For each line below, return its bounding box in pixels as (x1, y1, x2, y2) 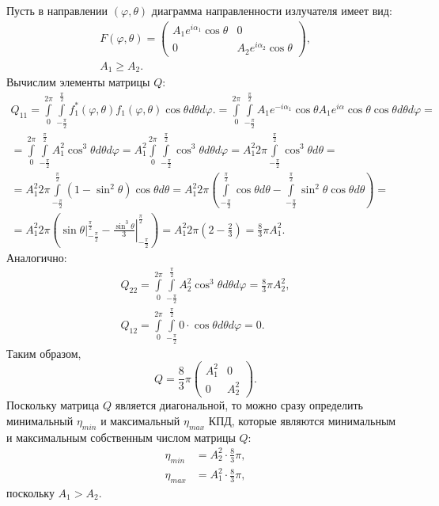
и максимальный (100, 412, 180, 428)
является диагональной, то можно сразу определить (115, 397, 363, 413)
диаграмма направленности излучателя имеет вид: (151, 2, 392, 18)
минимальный (6, 412, 74, 428)
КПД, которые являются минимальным (208, 412, 396, 428)
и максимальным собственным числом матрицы (6, 428, 236, 445)
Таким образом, (6, 344, 81, 361)
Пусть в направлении (6, 2, 108, 18)
